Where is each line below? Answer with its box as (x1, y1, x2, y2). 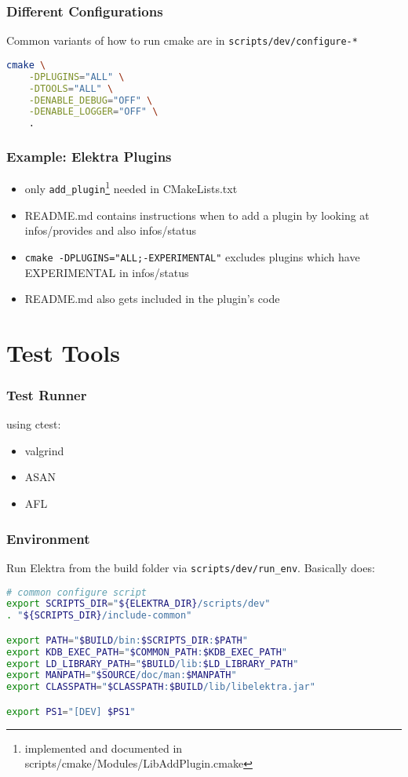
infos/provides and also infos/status (24, 222, 197, 239)
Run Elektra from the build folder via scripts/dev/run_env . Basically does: (6, 559, 375, 575)
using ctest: (6, 416, 61, 432)
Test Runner (6, 385, 87, 404)
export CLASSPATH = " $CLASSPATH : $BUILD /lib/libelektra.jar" (6, 681, 315, 693)
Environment (6, 528, 90, 548)
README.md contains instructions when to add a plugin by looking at (24, 206, 370, 223)
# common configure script (6, 586, 147, 598)
